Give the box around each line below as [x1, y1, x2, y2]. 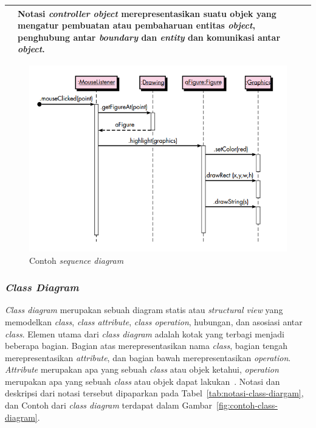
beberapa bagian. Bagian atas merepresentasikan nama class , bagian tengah [5, 339, 288, 352]
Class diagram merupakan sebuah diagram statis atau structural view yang [5, 303, 283, 316]
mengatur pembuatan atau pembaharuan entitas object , [18, 19, 255, 32]
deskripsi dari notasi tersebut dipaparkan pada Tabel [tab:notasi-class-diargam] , [5, 387, 304, 399]
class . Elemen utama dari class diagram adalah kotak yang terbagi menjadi [5, 327, 284, 340]
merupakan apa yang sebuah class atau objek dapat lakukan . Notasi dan [5, 374, 280, 387]
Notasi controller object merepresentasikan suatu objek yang [18, 7, 276, 19]
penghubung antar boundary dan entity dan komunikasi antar [18, 30, 281, 43]
